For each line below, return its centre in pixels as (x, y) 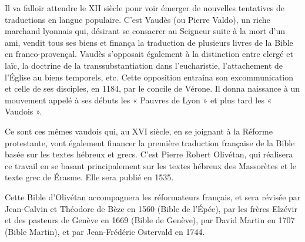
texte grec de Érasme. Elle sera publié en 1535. (89, 177)
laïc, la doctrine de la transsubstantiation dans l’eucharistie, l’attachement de (144, 65)
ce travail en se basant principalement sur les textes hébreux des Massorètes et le (150, 165)
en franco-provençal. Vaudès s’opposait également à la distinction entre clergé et (149, 54)
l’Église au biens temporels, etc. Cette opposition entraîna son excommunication (149, 77)
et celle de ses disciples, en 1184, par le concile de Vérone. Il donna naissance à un (152, 88)
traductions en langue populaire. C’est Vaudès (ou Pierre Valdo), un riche (138, 19)
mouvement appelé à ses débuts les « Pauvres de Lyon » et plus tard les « (138, 100)
